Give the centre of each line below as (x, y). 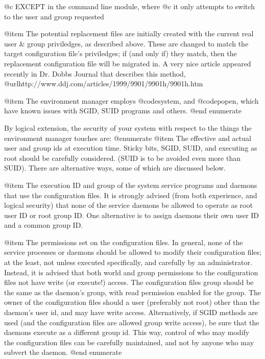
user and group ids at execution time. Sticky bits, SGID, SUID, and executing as (131, 148)
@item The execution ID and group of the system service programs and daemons (131, 185)
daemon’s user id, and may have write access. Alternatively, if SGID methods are (131, 312)
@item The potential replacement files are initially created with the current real (129, 33)
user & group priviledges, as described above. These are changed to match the (126, 43)
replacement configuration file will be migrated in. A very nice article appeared (128, 63)
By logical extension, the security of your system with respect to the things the (128, 127)
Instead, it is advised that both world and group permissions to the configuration (131, 272)
